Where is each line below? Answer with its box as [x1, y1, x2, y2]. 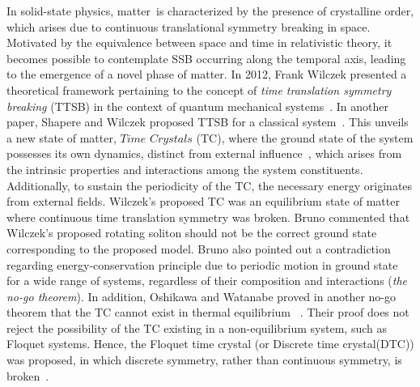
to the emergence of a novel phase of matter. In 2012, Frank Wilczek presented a [6, 66, 407, 83]
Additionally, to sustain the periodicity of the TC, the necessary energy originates [6, 176, 413, 193]
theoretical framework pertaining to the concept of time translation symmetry [6, 81, 392, 98]
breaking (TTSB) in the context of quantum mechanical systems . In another [6, 97, 388, 114]
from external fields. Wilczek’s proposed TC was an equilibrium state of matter [6, 193, 400, 210]
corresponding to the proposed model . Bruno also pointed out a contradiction [6, 240, 391, 257]
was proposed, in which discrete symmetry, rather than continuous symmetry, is [6, 351, 402, 368]
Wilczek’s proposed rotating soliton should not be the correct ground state [6, 224, 377, 241]
